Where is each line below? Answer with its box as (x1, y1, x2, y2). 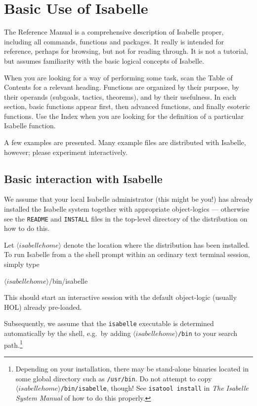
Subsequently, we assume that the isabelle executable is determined (4, 318, 214, 329)
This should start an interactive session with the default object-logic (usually (4, 292, 237, 302)
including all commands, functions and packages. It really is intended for (4, 36, 224, 46)
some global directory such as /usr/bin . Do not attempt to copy (15, 373, 212, 383)
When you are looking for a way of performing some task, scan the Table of (4, 72, 233, 82)
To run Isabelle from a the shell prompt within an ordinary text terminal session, (4, 249, 250, 259)
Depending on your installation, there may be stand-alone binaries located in (15, 364, 249, 374)
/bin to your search (177, 328, 238, 338)
